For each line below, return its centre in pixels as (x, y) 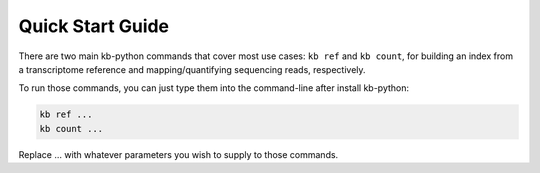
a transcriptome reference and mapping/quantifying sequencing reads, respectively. (192, 69)
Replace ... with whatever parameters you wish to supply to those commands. (178, 154)
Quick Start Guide (94, 26)
